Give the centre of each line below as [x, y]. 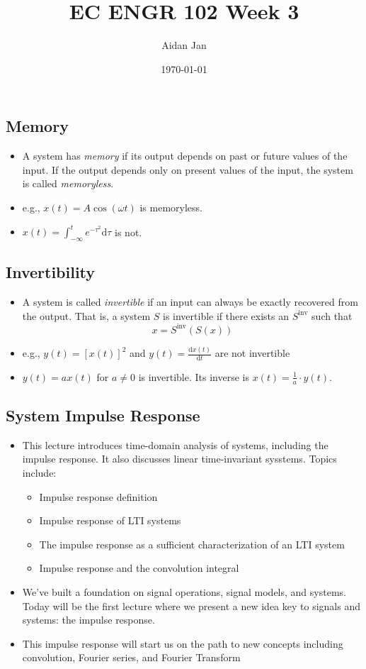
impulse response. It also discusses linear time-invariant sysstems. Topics [179, 459]
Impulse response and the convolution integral [139, 568]
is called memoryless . [68, 183]
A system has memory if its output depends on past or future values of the [185, 156]
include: [39, 473]
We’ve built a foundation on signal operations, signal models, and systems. [184, 592]
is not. [128, 231]
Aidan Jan [184, 45]
